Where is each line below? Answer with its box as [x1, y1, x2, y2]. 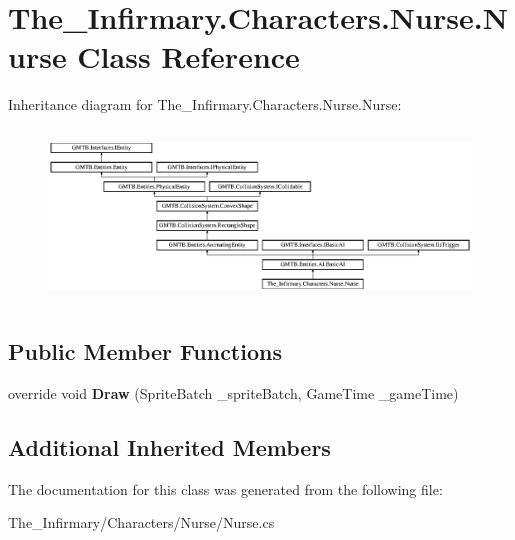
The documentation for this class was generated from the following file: [8, 478, 443, 499]
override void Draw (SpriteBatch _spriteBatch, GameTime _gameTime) [8, 382, 459, 403]
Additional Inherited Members [8, 431, 331, 462]
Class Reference [77, 36, 300, 77]
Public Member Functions [8, 336, 282, 367]
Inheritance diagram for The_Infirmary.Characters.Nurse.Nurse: [8, 94, 402, 115]
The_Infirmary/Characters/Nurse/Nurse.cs [8, 512, 275, 533]
